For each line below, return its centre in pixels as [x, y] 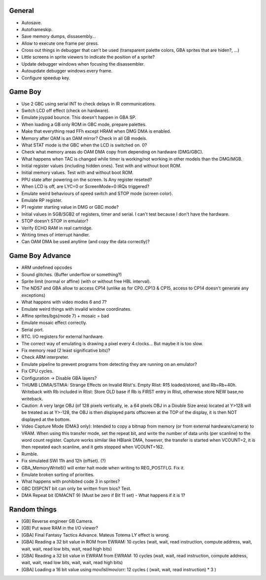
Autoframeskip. [37, 29]
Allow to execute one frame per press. [60, 43]
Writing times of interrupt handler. [56, 235]
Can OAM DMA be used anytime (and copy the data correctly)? [85, 242]
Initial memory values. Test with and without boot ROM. [78, 173]
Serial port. [33, 329]
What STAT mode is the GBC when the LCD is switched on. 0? [84, 145]
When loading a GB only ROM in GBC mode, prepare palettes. [84, 124]
